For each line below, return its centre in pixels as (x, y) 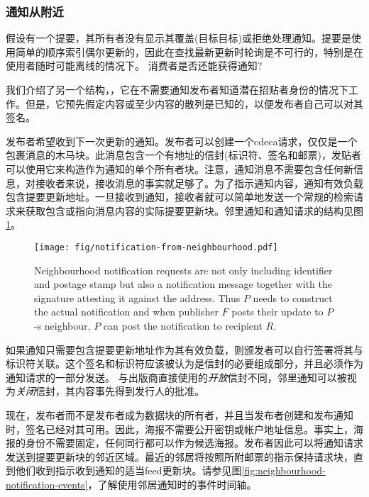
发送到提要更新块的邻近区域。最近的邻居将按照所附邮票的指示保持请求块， (180, 456)
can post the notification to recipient (183, 325)
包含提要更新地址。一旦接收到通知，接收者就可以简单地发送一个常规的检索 (180, 197)
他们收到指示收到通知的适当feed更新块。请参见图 (128, 470)
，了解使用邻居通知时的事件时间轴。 (172, 484)
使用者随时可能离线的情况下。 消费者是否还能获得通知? (134, 66)
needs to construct (293, 297)
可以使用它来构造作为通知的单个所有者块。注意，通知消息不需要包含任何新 (180, 168)
